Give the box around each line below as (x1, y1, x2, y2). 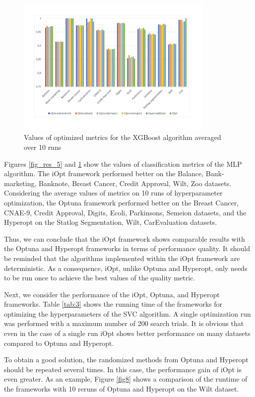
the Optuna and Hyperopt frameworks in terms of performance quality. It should (4, 243, 250, 254)
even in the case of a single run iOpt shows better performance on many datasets (4, 328, 251, 338)
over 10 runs (24, 141, 62, 152)
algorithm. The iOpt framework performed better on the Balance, (4, 168, 204, 179)
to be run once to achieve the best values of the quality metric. (4, 272, 195, 283)
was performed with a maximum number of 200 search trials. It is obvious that (4, 318, 244, 329)
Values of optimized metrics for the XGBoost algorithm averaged (24, 132, 221, 142)
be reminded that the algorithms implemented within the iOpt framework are (4, 253, 240, 263)
